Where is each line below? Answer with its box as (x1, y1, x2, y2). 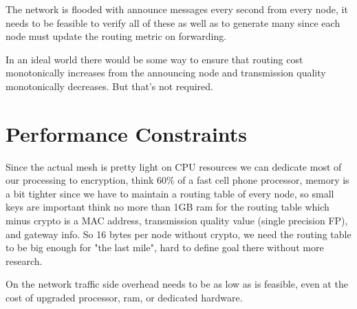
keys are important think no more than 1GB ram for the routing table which (6, 200, 329, 214)
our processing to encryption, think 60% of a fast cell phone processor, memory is (6, 173, 349, 187)
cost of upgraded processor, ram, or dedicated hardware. (6, 290, 243, 305)
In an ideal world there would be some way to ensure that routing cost (6, 52, 303, 66)
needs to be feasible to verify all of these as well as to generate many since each (6, 15, 340, 30)
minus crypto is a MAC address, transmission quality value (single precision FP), (6, 213, 348, 228)
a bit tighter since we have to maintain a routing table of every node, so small (6, 186, 334, 200)
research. (6, 253, 43, 268)
